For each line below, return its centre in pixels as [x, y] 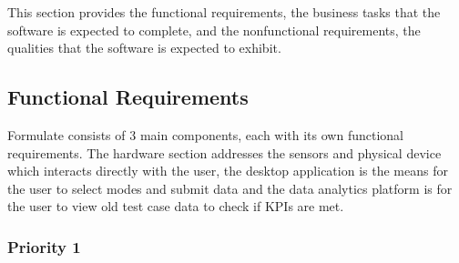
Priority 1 [44, 246]
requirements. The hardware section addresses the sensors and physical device [224, 152]
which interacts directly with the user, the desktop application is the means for [228, 171]
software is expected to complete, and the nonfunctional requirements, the [214, 30]
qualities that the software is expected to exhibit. [144, 48]
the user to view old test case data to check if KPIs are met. [176, 206]
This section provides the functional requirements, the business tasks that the [224, 12]
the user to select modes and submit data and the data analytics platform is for [230, 188]
